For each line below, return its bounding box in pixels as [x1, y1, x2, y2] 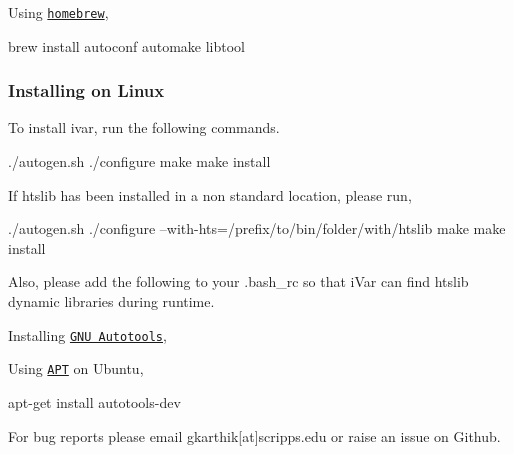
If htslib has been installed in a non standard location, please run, [8, 184, 412, 205]
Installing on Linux [8, 78, 165, 103]
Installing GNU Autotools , [8, 324, 167, 345]
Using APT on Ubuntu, [8, 358, 144, 379]
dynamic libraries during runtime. [8, 291, 215, 312]
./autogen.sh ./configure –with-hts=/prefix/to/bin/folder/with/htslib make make [8, 218, 506, 239]
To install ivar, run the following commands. [8, 117, 280, 138]
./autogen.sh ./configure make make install [8, 151, 271, 172]
